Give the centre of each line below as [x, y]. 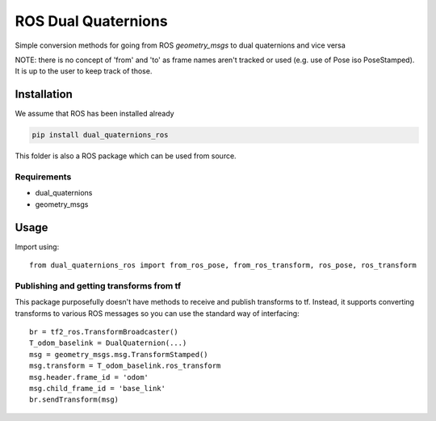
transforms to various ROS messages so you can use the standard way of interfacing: [157, 313]
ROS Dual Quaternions [92, 21]
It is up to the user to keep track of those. [84, 71]
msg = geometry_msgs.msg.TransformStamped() [119, 354]
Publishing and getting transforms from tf [98, 285]
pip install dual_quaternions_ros [100, 135]
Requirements [43, 176]
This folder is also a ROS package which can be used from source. [126, 156]
